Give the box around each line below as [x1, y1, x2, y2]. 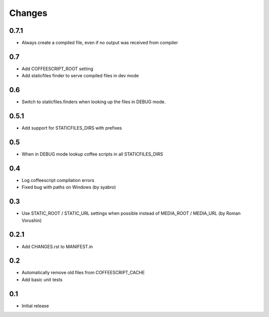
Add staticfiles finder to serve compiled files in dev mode [21, 73, 139, 79]
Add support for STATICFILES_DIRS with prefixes [21, 125, 122, 131]
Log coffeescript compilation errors [21, 177, 95, 183]
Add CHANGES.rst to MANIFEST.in [21, 243, 93, 249]
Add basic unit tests [21, 277, 63, 283]
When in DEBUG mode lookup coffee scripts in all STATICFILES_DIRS [21, 151, 163, 157]
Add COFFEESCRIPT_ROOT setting [21, 65, 93, 72]
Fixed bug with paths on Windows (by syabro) [21, 184, 117, 190]
